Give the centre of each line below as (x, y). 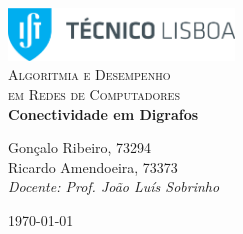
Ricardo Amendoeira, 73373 (93, 166)
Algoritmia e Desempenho (89, 74)
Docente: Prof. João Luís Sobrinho (114, 186)
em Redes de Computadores (94, 93)
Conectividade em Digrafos (103, 113)
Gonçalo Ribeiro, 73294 (80, 147)
